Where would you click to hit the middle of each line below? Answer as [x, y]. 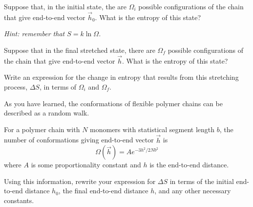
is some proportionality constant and [86, 165]
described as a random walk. [47, 113]
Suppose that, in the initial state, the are [65, 6]
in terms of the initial [202, 181]
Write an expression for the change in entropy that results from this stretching [121, 77]
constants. [19, 200]
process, [16, 87]
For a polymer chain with [42, 129]
